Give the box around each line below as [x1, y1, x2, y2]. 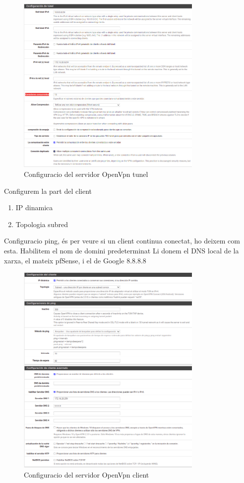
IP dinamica [15, 202, 53, 213]
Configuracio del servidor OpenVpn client [24, 470, 149, 480]
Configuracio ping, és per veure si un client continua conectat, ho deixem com [4, 236, 240, 246]
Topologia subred [15, 219, 68, 229]
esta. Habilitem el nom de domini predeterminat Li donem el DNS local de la [4, 245, 239, 256]
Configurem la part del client [4, 185, 92, 196]
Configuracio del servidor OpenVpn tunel [24, 169, 148, 179]
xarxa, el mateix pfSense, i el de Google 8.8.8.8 [4, 255, 146, 265]
